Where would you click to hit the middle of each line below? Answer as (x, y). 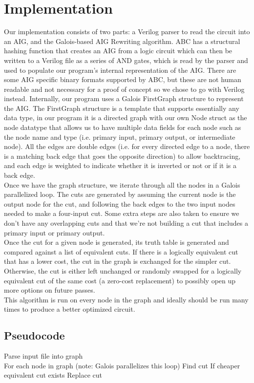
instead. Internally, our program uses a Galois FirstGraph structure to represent (124, 98)
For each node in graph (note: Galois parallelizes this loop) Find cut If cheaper (122, 365)
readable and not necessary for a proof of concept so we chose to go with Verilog (124, 89)
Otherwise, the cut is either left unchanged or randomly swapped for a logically (123, 270)
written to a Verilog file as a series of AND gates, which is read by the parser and (126, 60)
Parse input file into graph (43, 356)
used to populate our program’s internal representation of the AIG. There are (120, 70)
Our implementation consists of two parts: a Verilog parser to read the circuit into (127, 32)
